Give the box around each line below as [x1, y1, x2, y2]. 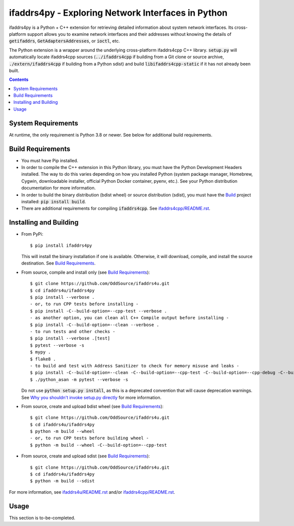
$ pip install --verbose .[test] [30, 335, 110, 341]
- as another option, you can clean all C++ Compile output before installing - [30, 315, 229, 321]
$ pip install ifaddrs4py [30, 242, 93, 248]
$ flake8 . [30, 356, 56, 362]
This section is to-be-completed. [9, 515, 75, 521]
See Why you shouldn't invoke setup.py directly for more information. [21, 394, 162, 400]
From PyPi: [21, 231, 44, 237]
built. [9, 68, 20, 73]
